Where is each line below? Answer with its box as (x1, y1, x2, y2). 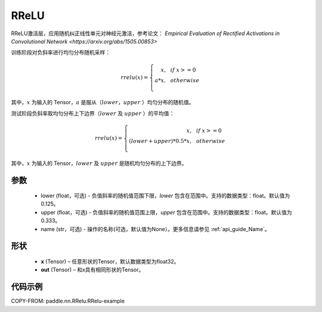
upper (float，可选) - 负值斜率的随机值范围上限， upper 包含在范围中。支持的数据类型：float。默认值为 (41, 208, 292, 216)
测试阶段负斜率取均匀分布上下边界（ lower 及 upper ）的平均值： (11, 110, 175, 117)
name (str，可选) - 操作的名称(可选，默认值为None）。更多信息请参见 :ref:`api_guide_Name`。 (41, 225, 271, 232)
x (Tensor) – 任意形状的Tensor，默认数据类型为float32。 (41, 258, 179, 265)
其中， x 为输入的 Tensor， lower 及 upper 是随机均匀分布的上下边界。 (11, 160, 187, 167)
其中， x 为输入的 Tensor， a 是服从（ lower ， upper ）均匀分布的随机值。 (11, 99, 194, 106)
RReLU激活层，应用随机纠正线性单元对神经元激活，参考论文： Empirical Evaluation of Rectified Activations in (11, 30, 280, 37)
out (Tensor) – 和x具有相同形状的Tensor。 (41, 266, 144, 273)
